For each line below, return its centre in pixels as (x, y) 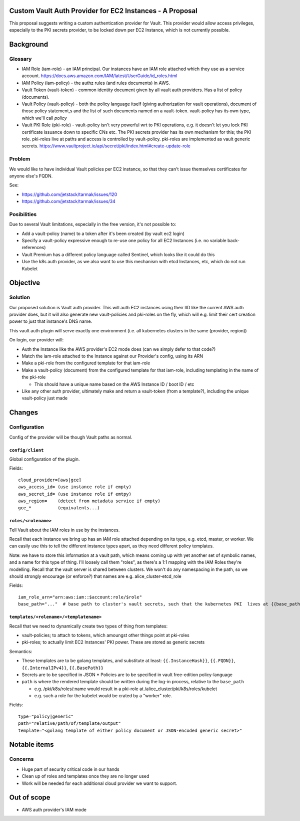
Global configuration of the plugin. (44, 459)
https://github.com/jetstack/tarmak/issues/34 (69, 201)
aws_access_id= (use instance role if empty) (75, 487)
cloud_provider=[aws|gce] (50, 480)
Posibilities (23, 214)
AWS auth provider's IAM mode (54, 809)
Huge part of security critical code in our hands (70, 769)
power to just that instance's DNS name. (51, 321)
